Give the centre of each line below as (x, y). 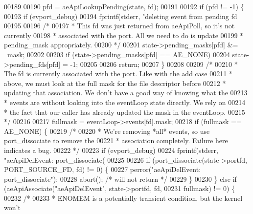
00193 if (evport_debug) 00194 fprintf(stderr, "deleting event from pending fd (121, 16)
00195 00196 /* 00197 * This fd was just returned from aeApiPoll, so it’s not (119, 26)
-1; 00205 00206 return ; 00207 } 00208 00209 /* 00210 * (154, 64)
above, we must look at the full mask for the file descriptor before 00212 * (115, 83)
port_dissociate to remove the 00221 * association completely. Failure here (116, 140)
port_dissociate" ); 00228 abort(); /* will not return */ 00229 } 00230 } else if (120, 179)
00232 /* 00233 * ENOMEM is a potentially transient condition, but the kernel (123, 198)
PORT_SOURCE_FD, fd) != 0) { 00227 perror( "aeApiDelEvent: (103, 169)
